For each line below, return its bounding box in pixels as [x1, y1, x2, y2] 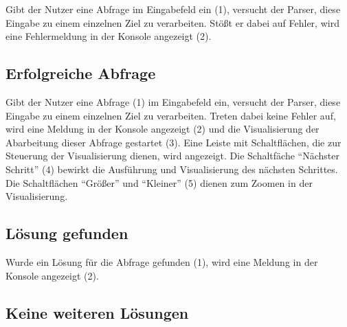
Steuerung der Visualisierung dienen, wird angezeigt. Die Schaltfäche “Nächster [5, 148, 339, 163]
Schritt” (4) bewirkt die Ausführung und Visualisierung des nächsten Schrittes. [5, 161, 338, 176]
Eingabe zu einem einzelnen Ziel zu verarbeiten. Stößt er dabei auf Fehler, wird [5, 15, 339, 30]
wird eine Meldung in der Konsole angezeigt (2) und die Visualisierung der [5, 122, 320, 136]
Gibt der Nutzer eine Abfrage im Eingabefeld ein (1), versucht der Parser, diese [5, 2, 341, 16]
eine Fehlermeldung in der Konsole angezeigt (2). [5, 29, 212, 43]
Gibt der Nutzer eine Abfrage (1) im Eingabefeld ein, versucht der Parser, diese [5, 94, 341, 109]
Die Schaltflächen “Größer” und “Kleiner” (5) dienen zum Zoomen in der [5, 175, 313, 190]
